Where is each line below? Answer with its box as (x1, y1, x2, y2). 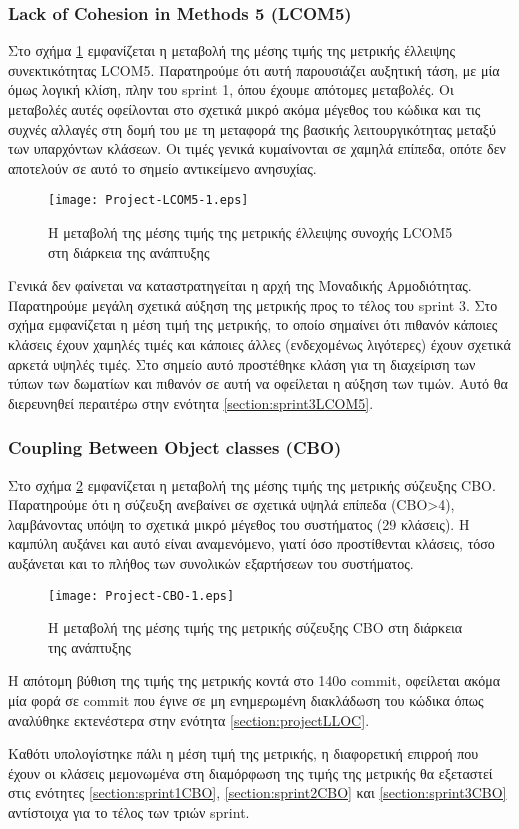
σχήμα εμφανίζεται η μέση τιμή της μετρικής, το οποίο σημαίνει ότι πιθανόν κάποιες (8, 314, 498, 335)
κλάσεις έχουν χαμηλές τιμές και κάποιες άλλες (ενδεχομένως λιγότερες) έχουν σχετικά (8, 334, 511, 354)
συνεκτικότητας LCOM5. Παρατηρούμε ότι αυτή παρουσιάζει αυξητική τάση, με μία (8, 59, 500, 80)
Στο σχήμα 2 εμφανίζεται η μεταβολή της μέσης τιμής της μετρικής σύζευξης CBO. (8, 474, 496, 495)
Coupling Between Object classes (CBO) (8, 435, 342, 460)
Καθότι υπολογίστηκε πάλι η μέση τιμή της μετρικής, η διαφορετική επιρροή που (8, 743, 479, 764)
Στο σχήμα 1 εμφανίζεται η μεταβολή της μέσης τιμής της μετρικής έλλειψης (8, 40, 455, 61)
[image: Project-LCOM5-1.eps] (48, 193, 249, 208)
